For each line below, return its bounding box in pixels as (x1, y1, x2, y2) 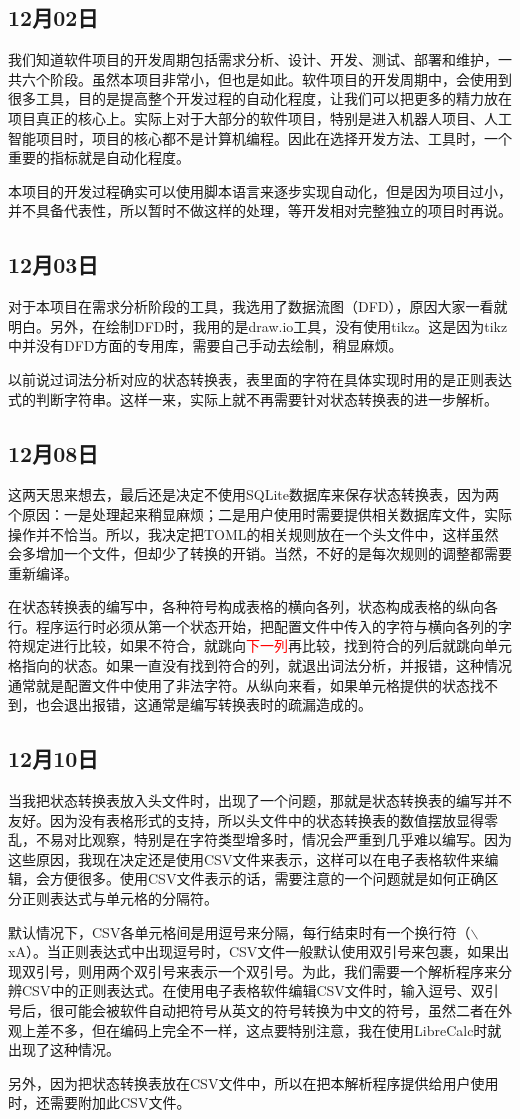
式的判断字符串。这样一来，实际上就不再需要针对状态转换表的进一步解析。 (8, 388, 498, 409)
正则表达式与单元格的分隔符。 (21, 888, 218, 909)
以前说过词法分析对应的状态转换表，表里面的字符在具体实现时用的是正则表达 (8, 368, 512, 389)
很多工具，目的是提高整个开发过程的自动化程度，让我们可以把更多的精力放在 (8, 88, 512, 109)
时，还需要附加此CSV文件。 (8, 1092, 191, 1113)
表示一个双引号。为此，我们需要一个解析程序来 (189, 960, 498, 981)
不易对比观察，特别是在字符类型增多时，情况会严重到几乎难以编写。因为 (35, 829, 512, 850)
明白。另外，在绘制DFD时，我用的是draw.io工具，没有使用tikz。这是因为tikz (8, 315, 508, 336)
